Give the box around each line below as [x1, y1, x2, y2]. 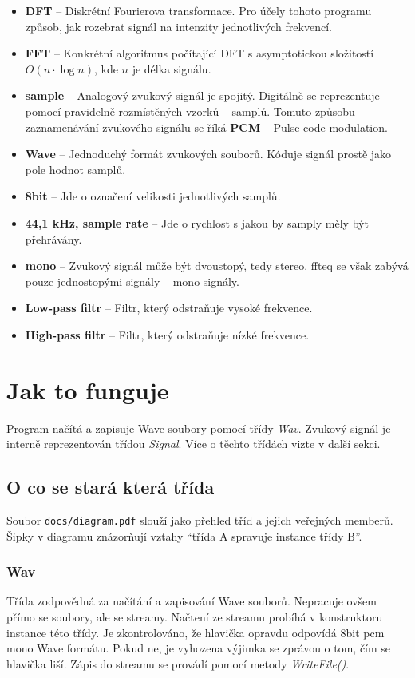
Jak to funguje [6, 373, 169, 406]
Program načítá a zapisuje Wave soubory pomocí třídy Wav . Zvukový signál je [6, 419, 391, 436]
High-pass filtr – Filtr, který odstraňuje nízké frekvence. [25, 326, 310, 343]
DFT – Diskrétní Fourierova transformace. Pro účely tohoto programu [25, 2, 372, 18]
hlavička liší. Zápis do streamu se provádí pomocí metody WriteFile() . [6, 655, 350, 672]
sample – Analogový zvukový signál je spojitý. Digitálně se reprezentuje [25, 87, 380, 104]
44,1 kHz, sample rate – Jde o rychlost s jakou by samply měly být [25, 214, 369, 231]
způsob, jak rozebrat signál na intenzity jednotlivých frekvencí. [25, 18, 332, 34]
